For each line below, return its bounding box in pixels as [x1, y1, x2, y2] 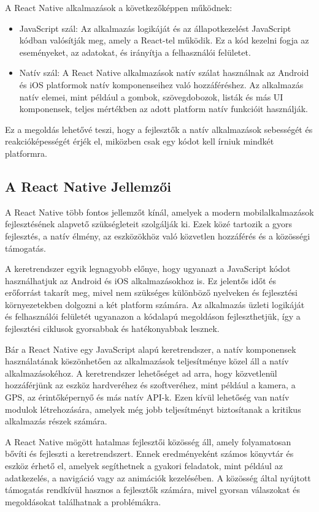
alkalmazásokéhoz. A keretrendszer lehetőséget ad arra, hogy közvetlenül [5, 366, 277, 379]
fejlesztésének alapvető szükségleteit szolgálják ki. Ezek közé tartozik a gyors [5, 217, 293, 230]
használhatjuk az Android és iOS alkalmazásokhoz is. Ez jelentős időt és [5, 274, 277, 287]
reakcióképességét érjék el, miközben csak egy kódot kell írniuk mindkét [5, 135, 274, 148]
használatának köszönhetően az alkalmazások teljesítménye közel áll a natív [5, 355, 289, 367]
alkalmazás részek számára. [5, 415, 107, 427]
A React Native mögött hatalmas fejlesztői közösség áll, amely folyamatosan [5, 435, 291, 448]
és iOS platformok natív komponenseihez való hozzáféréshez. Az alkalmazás [19, 78, 304, 91]
